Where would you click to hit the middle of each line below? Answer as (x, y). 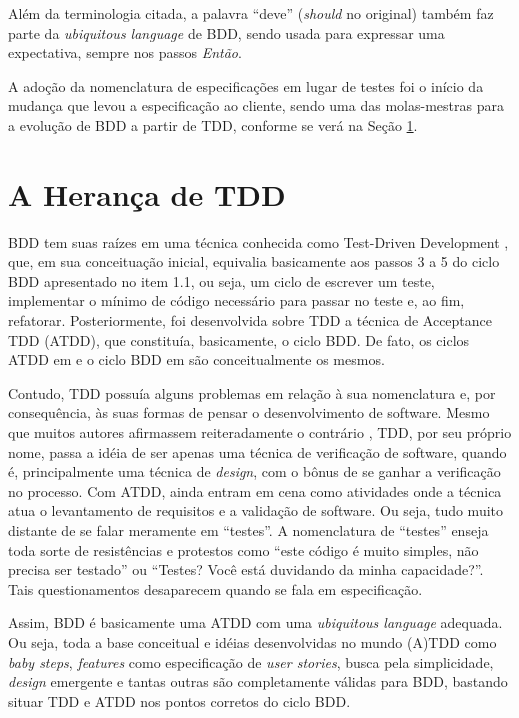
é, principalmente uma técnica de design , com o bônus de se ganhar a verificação (254, 471)
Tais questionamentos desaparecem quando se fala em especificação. (215, 588)
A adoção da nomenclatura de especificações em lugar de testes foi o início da (246, 85)
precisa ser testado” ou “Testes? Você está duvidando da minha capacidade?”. (246, 569)
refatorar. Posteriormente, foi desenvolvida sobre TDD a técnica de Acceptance (250, 320)
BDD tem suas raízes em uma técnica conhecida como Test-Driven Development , (258, 241)
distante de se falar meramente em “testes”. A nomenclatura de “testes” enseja (248, 530)
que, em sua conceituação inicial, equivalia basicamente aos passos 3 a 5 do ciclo (254, 261)
